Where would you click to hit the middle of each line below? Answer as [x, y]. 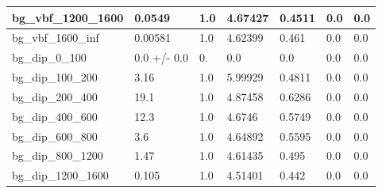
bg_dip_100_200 [55, 77]
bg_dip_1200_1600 [60, 175]
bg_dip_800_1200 [58, 155]
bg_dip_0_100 [49, 57]
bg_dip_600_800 [55, 136]
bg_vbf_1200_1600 [68, 17]
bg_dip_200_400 [55, 96]
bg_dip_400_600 [55, 116]
